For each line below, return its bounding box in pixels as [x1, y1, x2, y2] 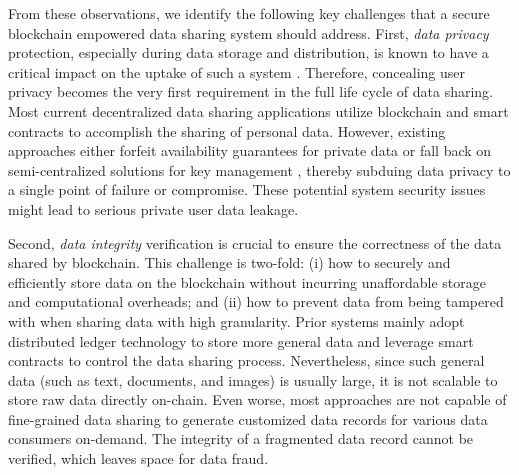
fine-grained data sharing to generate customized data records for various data [8, 408, 488, 429]
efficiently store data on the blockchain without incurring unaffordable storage [8, 271, 486, 292]
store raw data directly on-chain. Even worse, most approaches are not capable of [8, 389, 507, 410]
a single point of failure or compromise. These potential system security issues [8, 179, 486, 200]
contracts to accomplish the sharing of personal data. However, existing [8, 120, 446, 141]
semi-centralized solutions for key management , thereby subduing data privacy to [8, 159, 511, 180]
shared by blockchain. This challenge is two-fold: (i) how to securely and [8, 252, 451, 273]
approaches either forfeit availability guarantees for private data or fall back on [8, 140, 492, 161]
